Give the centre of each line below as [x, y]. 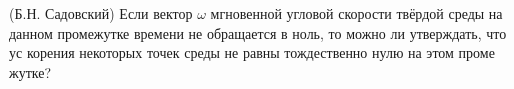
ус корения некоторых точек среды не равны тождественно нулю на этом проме [252, 52]
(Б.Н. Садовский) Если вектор [101, 13]
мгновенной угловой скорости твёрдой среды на [356, 13]
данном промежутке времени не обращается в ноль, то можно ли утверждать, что [258, 32]
